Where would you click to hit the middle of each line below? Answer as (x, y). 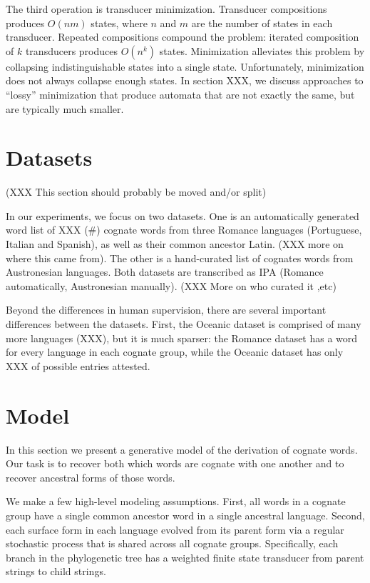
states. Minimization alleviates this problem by (262, 50)
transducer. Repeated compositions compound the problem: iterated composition (183, 37)
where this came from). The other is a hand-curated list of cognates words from (180, 258)
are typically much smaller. (65, 108)
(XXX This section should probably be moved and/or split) (136, 192)
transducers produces (71, 50)
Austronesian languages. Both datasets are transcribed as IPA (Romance (165, 272)
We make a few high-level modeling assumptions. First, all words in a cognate (176, 501)
